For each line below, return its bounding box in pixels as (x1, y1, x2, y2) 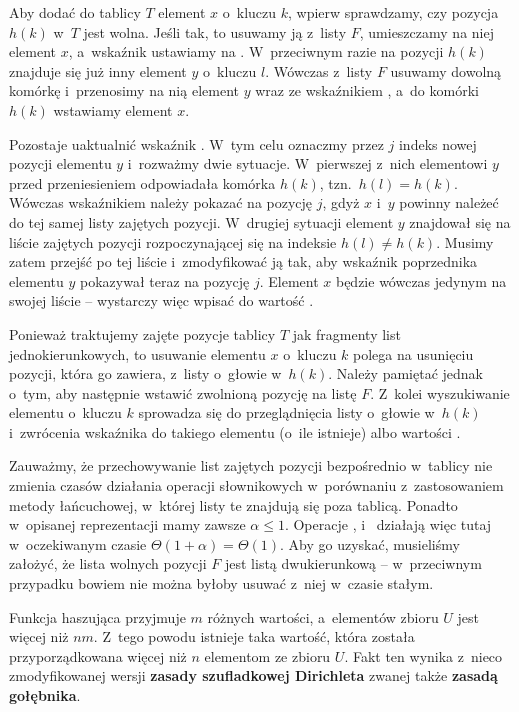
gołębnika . (9, 685, 81, 705)
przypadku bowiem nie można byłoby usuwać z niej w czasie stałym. (9, 573, 434, 594)
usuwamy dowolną (390, 60, 502, 81)
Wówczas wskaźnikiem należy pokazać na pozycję (9, 192, 313, 213)
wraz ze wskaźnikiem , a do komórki (255, 80, 479, 101)
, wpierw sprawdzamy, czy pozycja (288, 2, 499, 22)
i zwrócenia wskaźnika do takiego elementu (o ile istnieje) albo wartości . (9, 421, 461, 442)
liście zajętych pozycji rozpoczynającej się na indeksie (9, 231, 337, 252)
